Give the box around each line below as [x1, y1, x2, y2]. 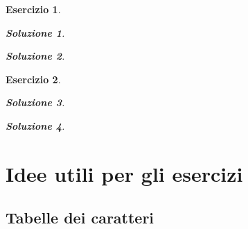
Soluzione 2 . [6, 49, 65, 63]
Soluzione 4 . [6, 118, 65, 133]
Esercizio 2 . [6, 71, 61, 86]
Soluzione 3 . [6, 95, 65, 110]
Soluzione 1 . [6, 25, 65, 40]
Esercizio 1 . [6, 2, 61, 16]
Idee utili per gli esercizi [6, 159, 243, 187]
